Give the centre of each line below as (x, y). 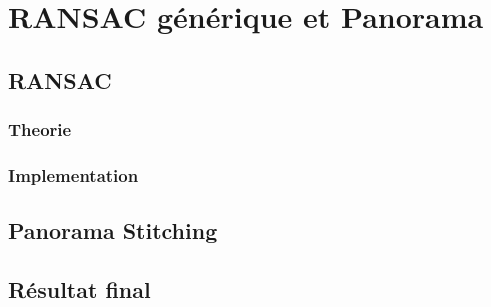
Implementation (73, 174)
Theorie (40, 129)
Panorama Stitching (113, 230)
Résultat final (79, 289)
